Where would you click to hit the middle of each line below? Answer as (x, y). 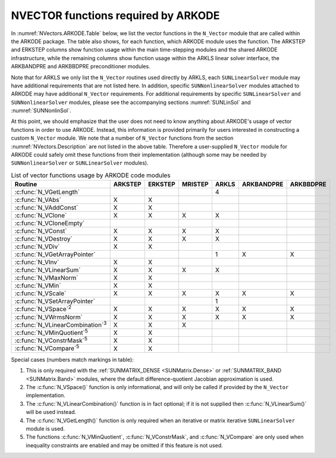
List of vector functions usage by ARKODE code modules (91, 175)
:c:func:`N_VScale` (40, 293)
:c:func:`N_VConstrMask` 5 (51, 340)
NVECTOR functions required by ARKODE (115, 15)
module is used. (45, 428)
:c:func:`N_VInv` (37, 263)
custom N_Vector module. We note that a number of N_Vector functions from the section (122, 138)
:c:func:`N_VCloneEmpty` (50, 223)
